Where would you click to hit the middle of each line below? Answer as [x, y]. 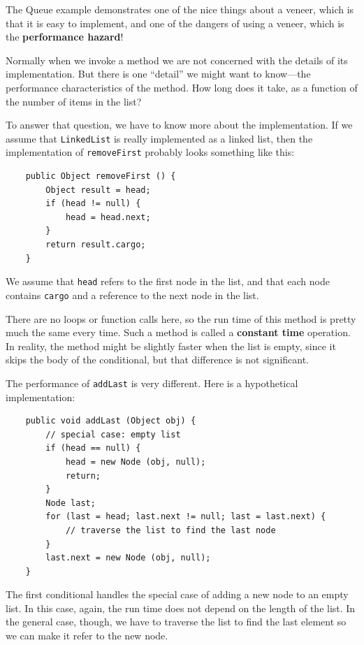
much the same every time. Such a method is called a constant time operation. [178, 332]
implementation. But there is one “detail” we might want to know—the [158, 74]
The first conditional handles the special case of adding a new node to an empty [177, 594]
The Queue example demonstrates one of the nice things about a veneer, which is [180, 9]
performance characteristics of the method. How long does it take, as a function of [182, 87]
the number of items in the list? [74, 101]
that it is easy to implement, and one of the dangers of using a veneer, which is [175, 23]
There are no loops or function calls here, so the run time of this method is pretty [181, 318]
